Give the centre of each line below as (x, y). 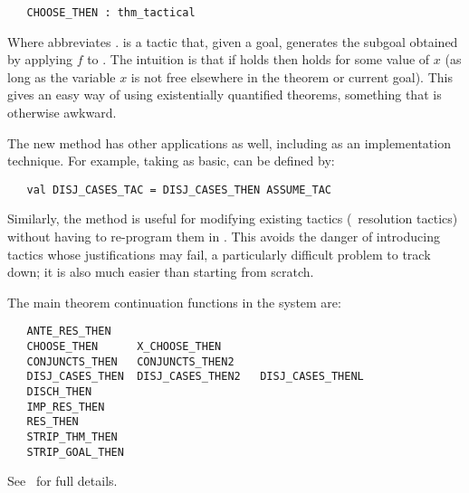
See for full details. (62, 481)
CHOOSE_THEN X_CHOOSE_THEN (124, 347)
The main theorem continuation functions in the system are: (174, 302)
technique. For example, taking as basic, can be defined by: (171, 161)
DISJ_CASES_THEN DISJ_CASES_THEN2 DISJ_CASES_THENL (195, 377)
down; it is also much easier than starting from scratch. (161, 272)
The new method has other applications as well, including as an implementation (229, 142)
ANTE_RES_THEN (69, 332)
